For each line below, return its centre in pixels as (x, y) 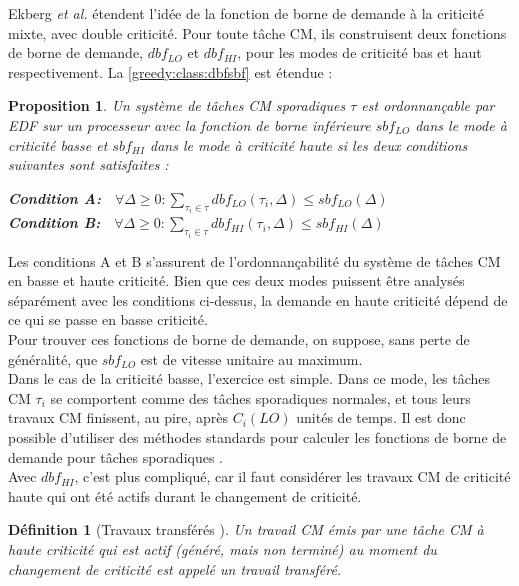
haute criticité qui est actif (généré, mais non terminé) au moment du (222, 548)
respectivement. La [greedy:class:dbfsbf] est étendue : (170, 71)
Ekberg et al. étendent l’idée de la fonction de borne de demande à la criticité (246, 13)
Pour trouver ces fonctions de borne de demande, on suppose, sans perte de (239, 339)
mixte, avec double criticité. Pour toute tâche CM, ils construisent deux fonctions (257, 32)
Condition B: (54, 222)
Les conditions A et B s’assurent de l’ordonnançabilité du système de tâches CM (254, 260)
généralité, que (53, 358)
